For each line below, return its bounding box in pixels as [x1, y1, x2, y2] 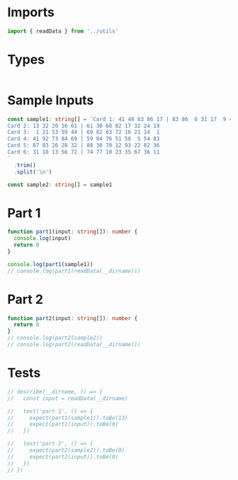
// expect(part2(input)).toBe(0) [7, 453, 119, 460]
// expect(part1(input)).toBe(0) [7, 421, 119, 428]
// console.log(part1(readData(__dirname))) [7, 267, 141, 275]
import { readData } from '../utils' [7, 28, 119, 35]
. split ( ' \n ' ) [13, 168, 52, 176]
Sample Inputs [7, 92, 94, 108]
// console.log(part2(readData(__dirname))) [7, 341, 141, 348]
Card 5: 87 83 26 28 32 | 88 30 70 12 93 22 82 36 [7, 142, 160, 149]
